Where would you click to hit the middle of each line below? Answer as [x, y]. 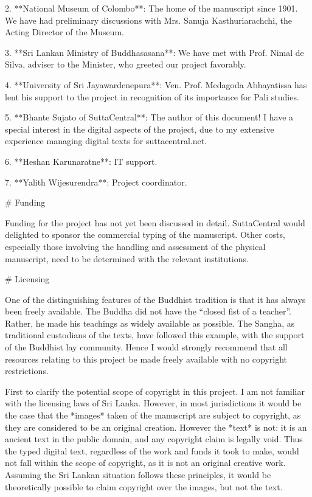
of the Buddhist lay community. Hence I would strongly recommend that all [146, 347]
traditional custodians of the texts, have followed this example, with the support [155, 335]
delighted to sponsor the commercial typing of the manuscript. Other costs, [145, 235]
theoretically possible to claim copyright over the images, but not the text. [144, 486]
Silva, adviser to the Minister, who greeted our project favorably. [126, 64]
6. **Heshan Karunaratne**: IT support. [81, 161]
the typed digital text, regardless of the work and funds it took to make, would [152, 450]
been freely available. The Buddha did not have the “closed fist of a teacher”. [148, 311]
